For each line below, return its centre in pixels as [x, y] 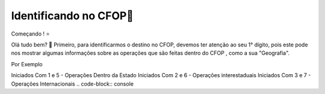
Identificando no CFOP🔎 [72, 16]
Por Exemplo [27, 64]
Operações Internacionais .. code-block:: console [72, 84]
